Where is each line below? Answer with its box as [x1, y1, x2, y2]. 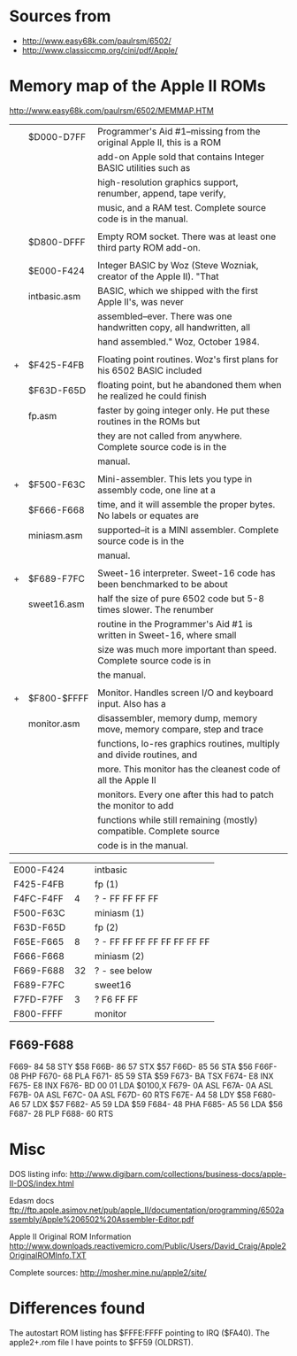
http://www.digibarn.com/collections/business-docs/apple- [69, 1168, 287, 1179]
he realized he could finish [96, 390, 208, 402]
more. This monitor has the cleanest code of [96, 763, 281, 775]
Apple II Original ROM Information [9, 1231, 132, 1242]
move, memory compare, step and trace [96, 723, 263, 735]
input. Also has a [96, 697, 166, 709]
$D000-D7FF [27, 130, 87, 143]
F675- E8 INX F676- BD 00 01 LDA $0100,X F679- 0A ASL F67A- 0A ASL [9, 1080, 274, 1090]
